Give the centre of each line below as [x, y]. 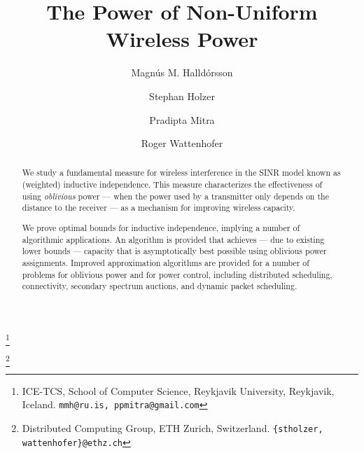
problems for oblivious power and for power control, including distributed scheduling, [177, 274]
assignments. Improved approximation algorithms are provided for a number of [166, 262]
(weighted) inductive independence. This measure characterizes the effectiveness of [172, 184]
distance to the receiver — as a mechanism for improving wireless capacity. [159, 208]
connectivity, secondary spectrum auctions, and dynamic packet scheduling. [160, 286]
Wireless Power [182, 39]
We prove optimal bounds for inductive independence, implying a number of [161, 228]
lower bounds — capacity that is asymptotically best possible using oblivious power [174, 251]
